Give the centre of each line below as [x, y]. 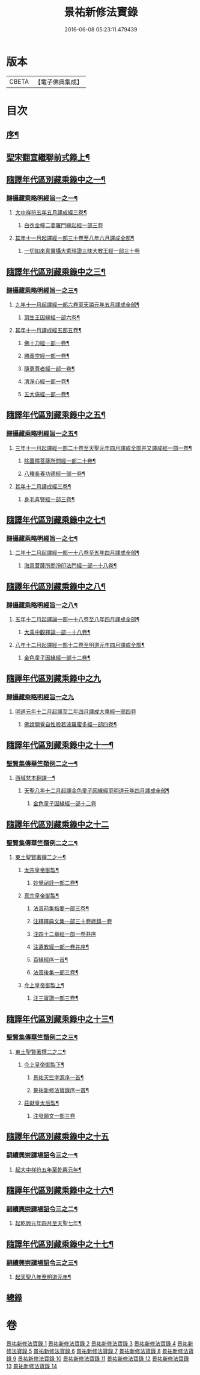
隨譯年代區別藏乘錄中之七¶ [56, 520]
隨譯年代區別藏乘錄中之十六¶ [60, 1190]
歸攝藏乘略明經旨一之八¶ [42, 605]
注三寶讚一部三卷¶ [56, 998]
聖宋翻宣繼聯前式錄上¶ [48, 157]
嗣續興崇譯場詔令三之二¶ [42, 1209]
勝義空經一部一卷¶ [47, 356]
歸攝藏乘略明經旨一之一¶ [42, 198]
